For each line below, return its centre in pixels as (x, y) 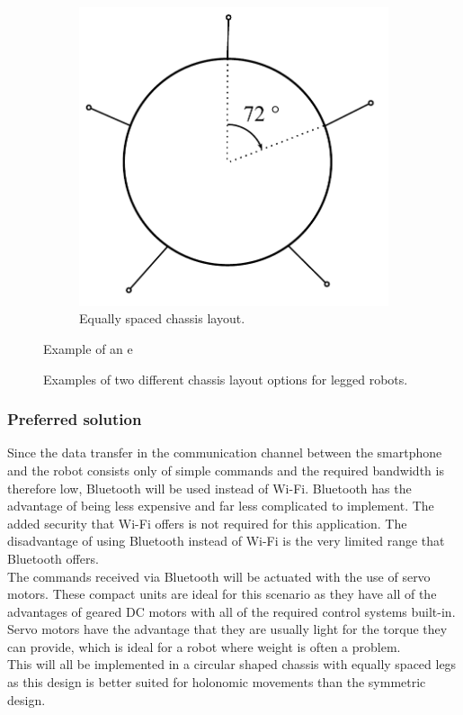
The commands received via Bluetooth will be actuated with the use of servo (219, 576)
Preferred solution (75, 419)
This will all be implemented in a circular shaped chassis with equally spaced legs (232, 664)
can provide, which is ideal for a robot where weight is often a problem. (204, 646)
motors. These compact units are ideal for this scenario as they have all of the (222, 594)
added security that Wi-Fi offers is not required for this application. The (207, 523)
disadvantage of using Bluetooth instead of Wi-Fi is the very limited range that (226, 541)
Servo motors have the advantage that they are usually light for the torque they (227, 629)
